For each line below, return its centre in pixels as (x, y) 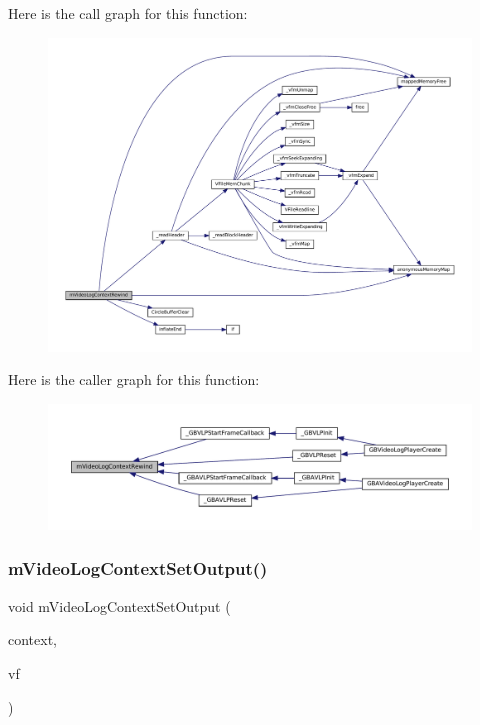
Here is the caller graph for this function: (134, 379)
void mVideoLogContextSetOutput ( (119, 605)
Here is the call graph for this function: (128, 13)
